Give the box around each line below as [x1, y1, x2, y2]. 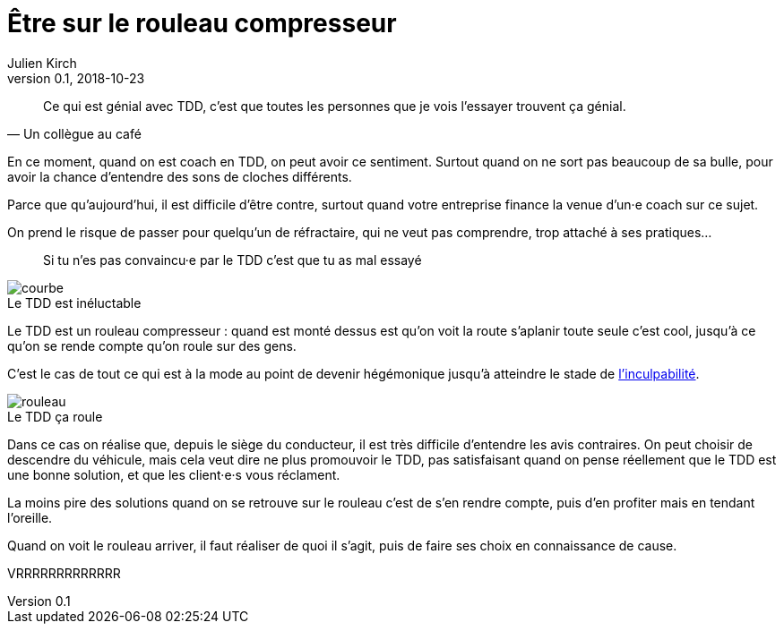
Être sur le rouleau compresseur [7, 8, 397, 38]
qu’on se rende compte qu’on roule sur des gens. [7, 337, 297, 354]
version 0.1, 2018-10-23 [7, 70, 145, 86]
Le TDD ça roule [7, 408, 103, 424]
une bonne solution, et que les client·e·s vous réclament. [7, 466, 340, 482]
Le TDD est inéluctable [7, 294, 142, 311]
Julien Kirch [7, 55, 77, 71]
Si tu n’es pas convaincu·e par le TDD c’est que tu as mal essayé [43, 252, 422, 268]
